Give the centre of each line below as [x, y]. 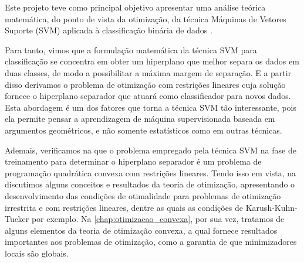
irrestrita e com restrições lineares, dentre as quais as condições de [124, 207]
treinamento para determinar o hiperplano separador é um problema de [133, 161]
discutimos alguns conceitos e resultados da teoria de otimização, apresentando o [150, 184]
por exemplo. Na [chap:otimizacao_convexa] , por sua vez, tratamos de [158, 219]
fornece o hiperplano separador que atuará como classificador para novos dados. [148, 96]
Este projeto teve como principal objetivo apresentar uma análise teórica [135, 7]
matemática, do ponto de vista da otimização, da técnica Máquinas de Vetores [146, 18]
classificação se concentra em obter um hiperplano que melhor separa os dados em [152, 61]
